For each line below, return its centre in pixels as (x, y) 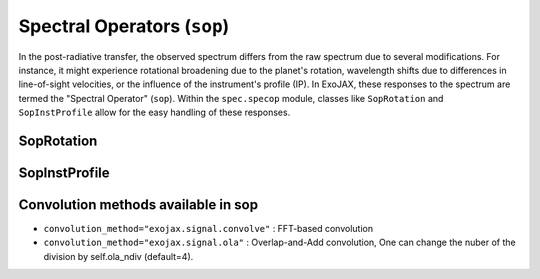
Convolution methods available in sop (138, 204)
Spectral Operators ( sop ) (124, 26)
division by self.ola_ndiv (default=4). (118, 256)
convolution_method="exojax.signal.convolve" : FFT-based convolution (208, 229)
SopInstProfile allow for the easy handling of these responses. (154, 112)
